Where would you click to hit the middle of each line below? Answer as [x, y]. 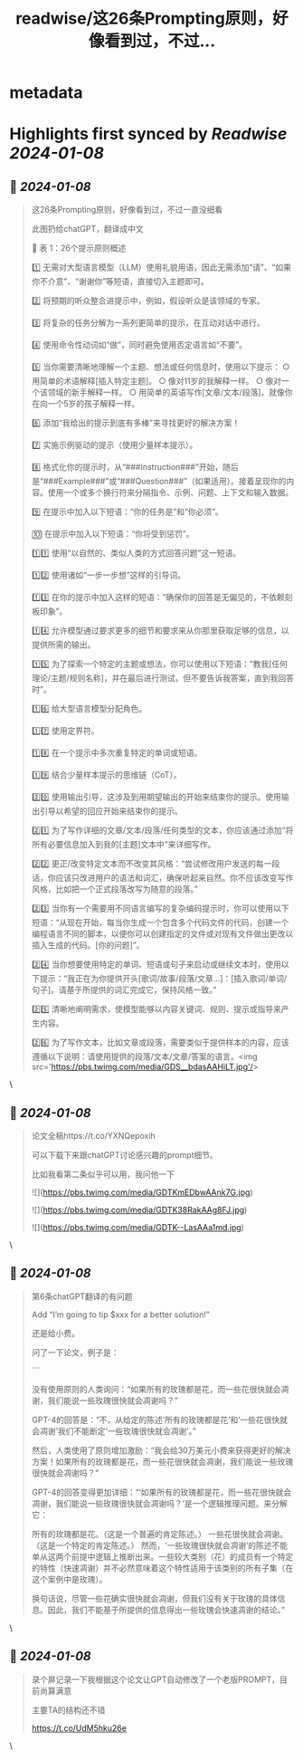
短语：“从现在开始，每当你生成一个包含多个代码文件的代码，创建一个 [160, 923]
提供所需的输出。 [63, 645]
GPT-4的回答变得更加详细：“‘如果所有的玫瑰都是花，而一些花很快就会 [161, 1492]
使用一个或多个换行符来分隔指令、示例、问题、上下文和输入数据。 [170, 492]
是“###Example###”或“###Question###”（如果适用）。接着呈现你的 [159, 482]
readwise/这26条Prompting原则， [144, 19]
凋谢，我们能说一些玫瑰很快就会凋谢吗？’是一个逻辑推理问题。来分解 [159, 1503]
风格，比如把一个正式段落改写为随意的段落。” [114, 889]
